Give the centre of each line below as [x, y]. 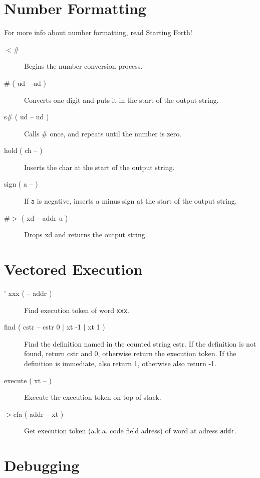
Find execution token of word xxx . [77, 310]
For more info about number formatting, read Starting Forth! [98, 32]
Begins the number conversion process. [83, 66]
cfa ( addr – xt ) [38, 414]
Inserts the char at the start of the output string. [99, 167]
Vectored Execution [73, 269]
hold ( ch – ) [23, 150]
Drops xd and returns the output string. [86, 234]
